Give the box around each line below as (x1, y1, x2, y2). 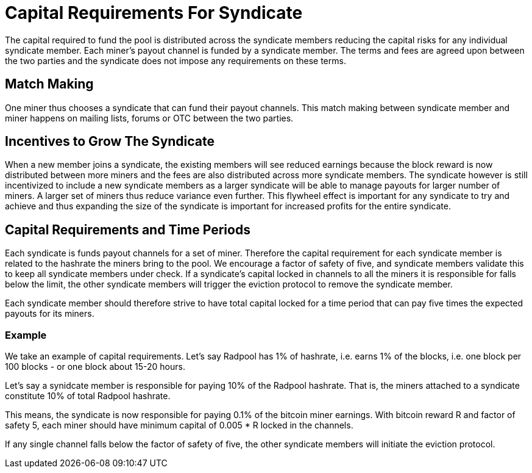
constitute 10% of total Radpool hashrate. (5, 391, 171, 402)
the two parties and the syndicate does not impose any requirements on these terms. (5, 55, 346, 66)
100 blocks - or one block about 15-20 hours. (5, 361, 185, 372)
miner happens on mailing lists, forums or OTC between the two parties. (5, 112, 294, 123)
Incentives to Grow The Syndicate (5, 134, 215, 150)
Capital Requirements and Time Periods (5, 222, 250, 237)
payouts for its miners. (5, 308, 94, 319)
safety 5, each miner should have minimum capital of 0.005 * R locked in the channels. (5, 420, 353, 431)
